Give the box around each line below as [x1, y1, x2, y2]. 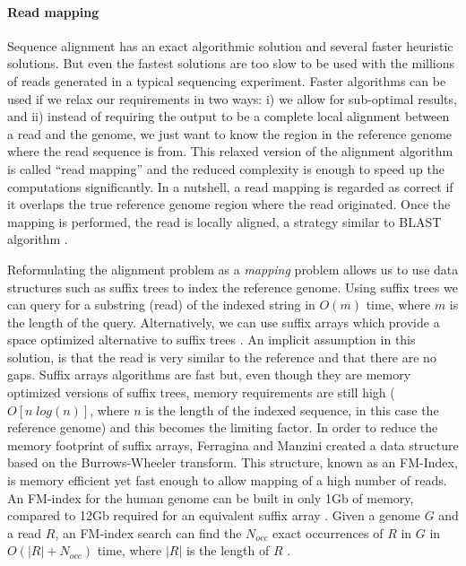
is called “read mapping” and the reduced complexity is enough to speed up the [7, 159, 444, 178]
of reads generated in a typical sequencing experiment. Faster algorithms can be [7, 71, 446, 90]
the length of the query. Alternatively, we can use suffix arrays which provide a [7, 312, 440, 331]
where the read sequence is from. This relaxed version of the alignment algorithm [7, 142, 453, 161]
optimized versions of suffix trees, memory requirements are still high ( [7, 383, 395, 402]
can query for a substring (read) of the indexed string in [7, 295, 315, 314]
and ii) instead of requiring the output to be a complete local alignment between [7, 107, 450, 126]
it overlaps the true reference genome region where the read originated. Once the [7, 195, 451, 213]
